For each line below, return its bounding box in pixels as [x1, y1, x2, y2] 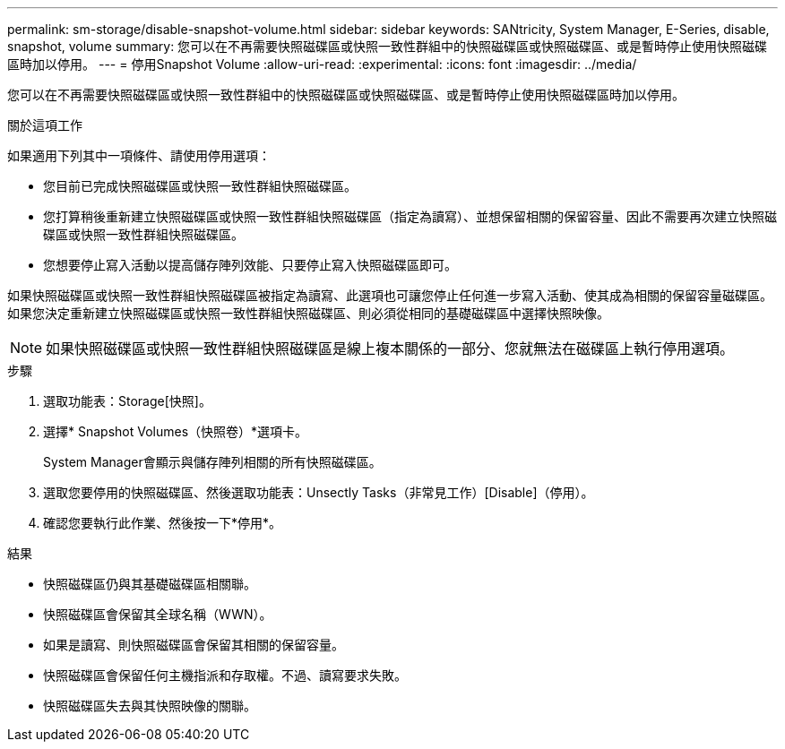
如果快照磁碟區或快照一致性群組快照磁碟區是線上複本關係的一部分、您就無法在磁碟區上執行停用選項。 [46, 340, 735, 357]
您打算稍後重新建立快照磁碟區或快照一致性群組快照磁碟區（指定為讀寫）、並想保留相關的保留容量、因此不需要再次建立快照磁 [43, 209, 777, 224]
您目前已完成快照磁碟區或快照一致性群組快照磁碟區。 [43, 178, 357, 194]
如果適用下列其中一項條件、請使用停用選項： [7, 148, 271, 163]
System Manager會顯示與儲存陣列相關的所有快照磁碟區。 [43, 454, 382, 469]
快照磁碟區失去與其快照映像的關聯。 [43, 698, 256, 713]
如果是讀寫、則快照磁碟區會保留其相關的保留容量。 [43, 637, 344, 652]
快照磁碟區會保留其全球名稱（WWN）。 [43, 607, 272, 622]
